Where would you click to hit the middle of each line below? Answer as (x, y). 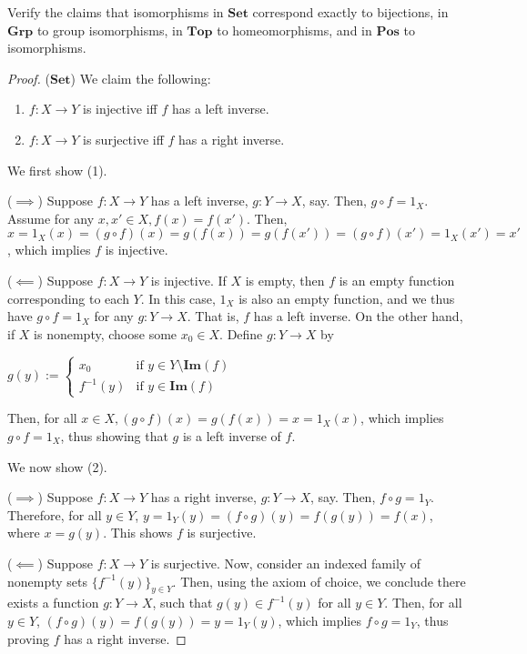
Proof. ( (29, 78)
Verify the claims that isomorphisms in (116, 12)
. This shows (138, 533)
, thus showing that (114, 435)
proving (28, 638)
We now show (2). (57, 466)
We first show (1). (57, 170)
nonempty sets (48, 581)
